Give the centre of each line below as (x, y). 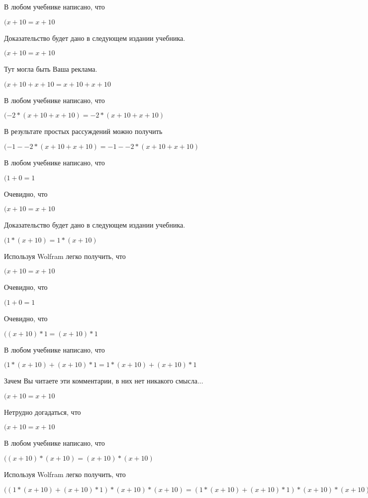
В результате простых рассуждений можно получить (83, 131)
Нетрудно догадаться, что (43, 412)
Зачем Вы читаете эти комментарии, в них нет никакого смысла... (104, 381)
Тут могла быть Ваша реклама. (51, 69)
